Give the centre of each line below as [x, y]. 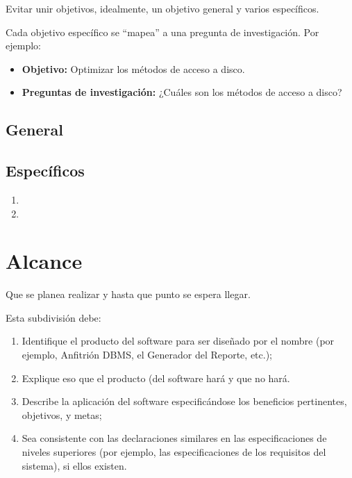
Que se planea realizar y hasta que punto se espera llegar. [128, 294]
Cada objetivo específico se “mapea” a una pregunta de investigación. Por [162, 32]
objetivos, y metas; [62, 414]
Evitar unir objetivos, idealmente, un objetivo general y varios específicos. [162, 8]
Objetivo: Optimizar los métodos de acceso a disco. [133, 68]
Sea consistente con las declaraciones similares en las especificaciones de [174, 438]
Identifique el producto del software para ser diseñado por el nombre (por [178, 341]
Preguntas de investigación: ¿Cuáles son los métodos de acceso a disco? [182, 92]
